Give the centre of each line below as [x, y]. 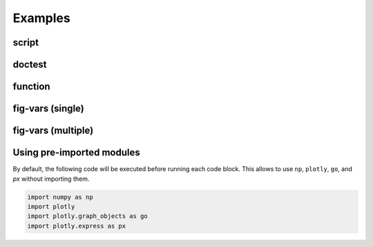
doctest [30, 65]
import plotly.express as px [77, 226]
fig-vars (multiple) [53, 131]
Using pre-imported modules [77, 153]
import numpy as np [60, 197]
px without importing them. [51, 179]
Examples [41, 18]
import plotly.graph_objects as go [87, 216]
